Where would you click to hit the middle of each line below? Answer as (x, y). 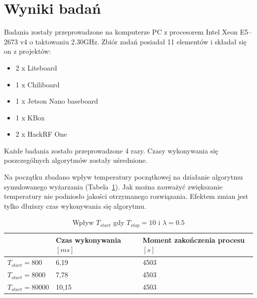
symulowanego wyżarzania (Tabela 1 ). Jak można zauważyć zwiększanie (113, 186)
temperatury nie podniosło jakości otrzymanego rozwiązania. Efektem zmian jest (126, 196)
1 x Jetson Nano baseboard (57, 101)
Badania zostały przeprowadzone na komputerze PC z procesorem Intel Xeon (121, 32)
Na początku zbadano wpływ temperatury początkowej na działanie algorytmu (124, 177)
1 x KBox (30, 117)
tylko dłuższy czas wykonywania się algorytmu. (75, 205)
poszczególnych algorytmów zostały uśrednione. (76, 160)
